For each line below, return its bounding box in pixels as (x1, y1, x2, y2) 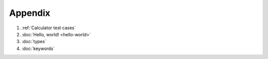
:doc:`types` (21, 39, 47, 45)
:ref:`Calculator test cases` (21, 25, 76, 31)
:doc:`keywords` (21, 45, 55, 52)
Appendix (9, 7, 51, 18)
